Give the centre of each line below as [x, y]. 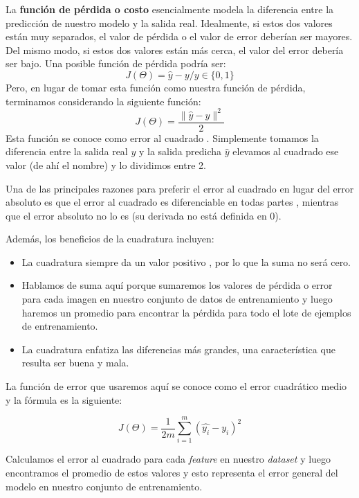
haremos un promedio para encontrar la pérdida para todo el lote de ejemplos [186, 312]
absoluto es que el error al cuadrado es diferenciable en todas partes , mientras [172, 202]
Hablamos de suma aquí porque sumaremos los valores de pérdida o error [177, 285]
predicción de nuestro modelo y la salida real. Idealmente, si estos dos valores [169, 23]
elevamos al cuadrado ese [286, 151]
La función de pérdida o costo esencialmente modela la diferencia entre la [170, 9]
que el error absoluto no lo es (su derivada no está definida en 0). [144, 215]
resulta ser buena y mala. [75, 363]
